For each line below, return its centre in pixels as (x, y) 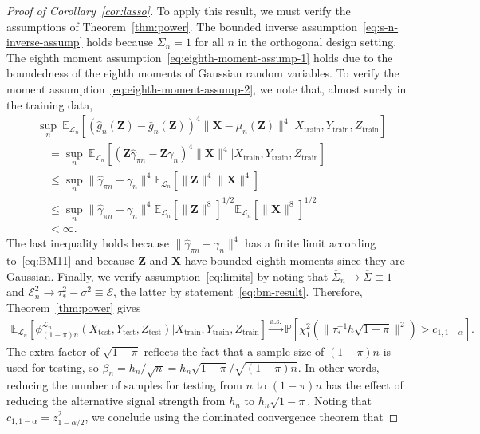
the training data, (50, 104)
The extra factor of (53, 351)
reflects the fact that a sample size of (234, 351)
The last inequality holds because (88, 243)
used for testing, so (53, 367)
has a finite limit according (311, 243)
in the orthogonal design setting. (317, 42)
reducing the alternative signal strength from (116, 400)
